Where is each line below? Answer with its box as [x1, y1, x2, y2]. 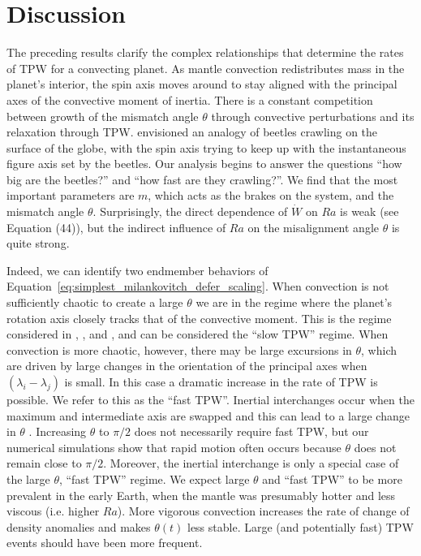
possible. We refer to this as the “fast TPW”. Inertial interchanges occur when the [6, 391, 415, 407]
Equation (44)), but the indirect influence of [6, 218, 226, 235]
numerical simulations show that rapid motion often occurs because [6, 438, 342, 455]
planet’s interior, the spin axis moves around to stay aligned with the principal [6, 75, 397, 93]
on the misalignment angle [247, 218, 380, 235]
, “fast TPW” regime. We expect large [58, 470, 250, 487]
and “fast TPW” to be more [262, 470, 402, 487]
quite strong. [6, 235, 70, 252]
